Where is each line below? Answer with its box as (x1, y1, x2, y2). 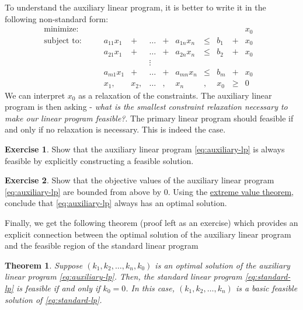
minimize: (44, 25, 79, 34)
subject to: (44, 36, 82, 45)
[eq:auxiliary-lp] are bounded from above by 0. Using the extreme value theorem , (5, 185, 294, 197)
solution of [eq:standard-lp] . (5, 293, 102, 305)
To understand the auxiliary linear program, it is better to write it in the (5, 1, 266, 13)
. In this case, (126, 281, 175, 294)
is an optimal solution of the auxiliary (155, 259, 290, 271)
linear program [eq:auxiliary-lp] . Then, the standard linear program (5, 270, 242, 283)
